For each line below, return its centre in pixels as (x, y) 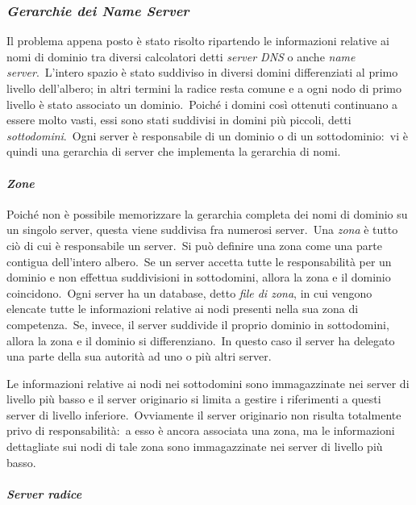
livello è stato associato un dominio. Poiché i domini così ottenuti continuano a (202, 104)
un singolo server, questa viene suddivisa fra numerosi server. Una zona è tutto (202, 230)
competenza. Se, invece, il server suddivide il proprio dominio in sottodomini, (198, 324)
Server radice (44, 493)
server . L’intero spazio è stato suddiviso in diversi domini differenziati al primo (202, 72)
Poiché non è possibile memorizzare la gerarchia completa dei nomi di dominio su (207, 213)
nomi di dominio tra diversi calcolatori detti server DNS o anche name (181, 56)
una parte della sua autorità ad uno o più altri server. (139, 356)
